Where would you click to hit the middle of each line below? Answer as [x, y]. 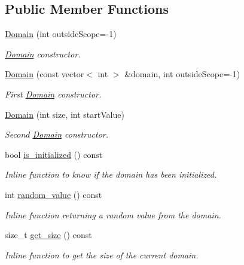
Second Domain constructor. [57, 134]
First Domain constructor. [53, 94]
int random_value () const [54, 194]
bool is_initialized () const [54, 154]
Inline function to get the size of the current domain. [102, 255]
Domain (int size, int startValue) [65, 114]
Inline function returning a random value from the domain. [113, 214]
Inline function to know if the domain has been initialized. [111, 174]
